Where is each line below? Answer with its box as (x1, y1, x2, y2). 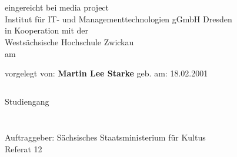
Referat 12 (5, 142, 42, 155)
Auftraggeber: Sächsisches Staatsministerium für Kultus (5, 131, 206, 143)
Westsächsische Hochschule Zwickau (5, 35, 134, 48)
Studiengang (5, 95, 49, 107)
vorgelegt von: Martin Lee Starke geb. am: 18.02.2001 (5, 67, 208, 79)
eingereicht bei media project (5, 1, 109, 14)
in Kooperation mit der (5, 24, 89, 36)
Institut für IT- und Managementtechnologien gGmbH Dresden (5, 12, 232, 25)
